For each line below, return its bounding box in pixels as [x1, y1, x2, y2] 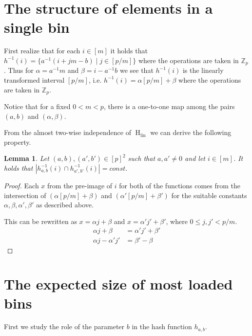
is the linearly [182, 65, 224, 75]
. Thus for [4, 65, 34, 75]
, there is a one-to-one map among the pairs [103, 101, 235, 111]
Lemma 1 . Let [4, 153, 49, 163]
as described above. [36, 200, 94, 210]
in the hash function [132, 321, 192, 332]
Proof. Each [4, 180, 39, 190]
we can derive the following [150, 127, 232, 137]
